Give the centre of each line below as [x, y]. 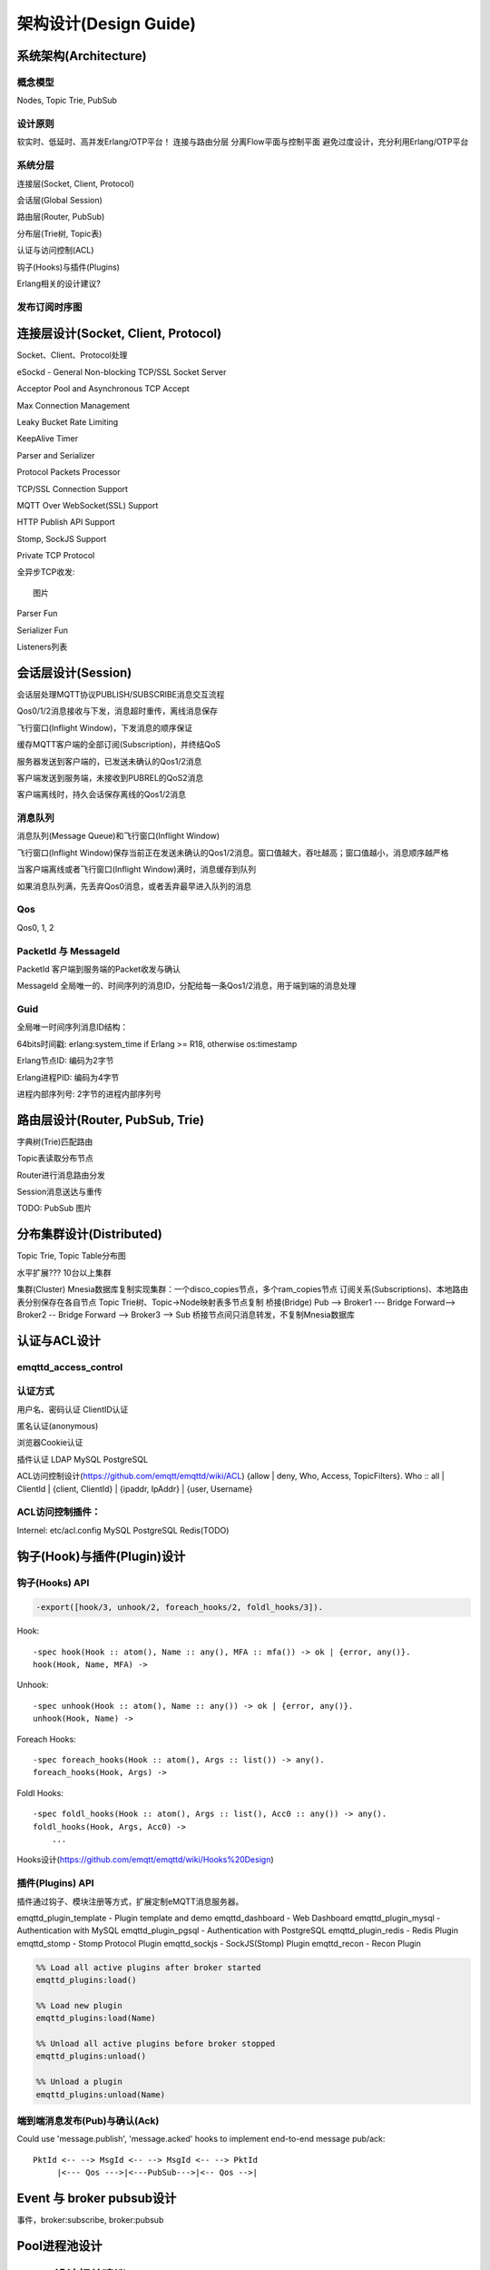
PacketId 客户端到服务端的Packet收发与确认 [99, 969]
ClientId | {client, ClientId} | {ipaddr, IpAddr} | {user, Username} [135, 1488]
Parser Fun [37, 614]
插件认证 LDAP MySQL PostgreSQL [83, 1459]
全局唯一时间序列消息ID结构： [73, 1027]
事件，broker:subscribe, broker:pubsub [90, 2219]
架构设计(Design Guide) [107, 24]
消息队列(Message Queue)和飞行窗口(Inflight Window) [118, 836]
